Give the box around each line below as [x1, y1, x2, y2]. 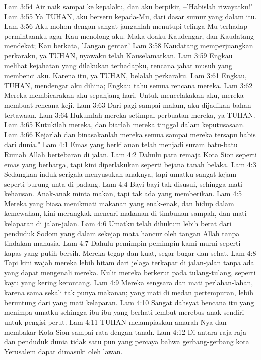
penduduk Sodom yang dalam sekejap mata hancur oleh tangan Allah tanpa [4, 228, 240, 238]
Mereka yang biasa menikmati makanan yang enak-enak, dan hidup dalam [4, 198, 234, 208]
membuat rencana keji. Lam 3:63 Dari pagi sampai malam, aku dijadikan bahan [4, 99, 251, 110]
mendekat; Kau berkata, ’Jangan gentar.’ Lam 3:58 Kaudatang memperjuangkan [4, 40, 253, 51]
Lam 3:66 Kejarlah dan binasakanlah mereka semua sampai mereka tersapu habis [4, 129, 256, 139]
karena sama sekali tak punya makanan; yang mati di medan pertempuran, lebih [4, 287, 253, 298]
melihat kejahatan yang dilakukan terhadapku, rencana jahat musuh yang [4, 60, 232, 70]
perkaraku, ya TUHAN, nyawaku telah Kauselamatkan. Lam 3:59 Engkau [4, 50, 233, 60]
